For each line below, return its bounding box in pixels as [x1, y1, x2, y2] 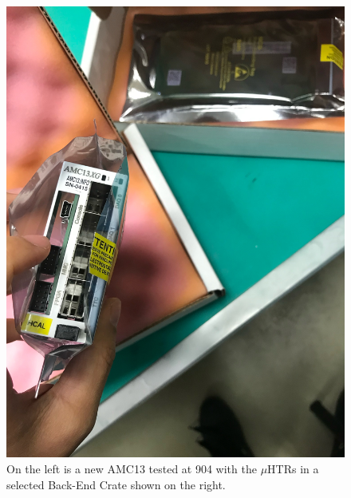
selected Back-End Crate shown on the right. [6, 476, 226, 492]
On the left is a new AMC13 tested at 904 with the [6, 460, 257, 476]
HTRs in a [267, 460, 319, 476]
